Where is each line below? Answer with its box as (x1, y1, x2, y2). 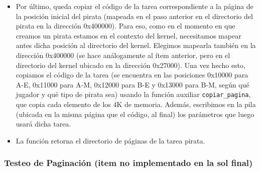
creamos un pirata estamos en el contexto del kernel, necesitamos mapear (16, 30, 241, 40)
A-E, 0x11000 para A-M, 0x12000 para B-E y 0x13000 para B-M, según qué (16, 79, 249, 89)
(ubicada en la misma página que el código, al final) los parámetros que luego (16, 108, 254, 119)
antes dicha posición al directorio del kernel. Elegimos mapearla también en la (16, 40, 256, 50)
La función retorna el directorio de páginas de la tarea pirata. (16, 135, 205, 145)
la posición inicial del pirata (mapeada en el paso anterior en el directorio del (16, 10, 253, 21)
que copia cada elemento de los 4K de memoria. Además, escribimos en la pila (16, 99, 256, 109)
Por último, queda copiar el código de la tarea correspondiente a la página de (16, 1, 253, 11)
